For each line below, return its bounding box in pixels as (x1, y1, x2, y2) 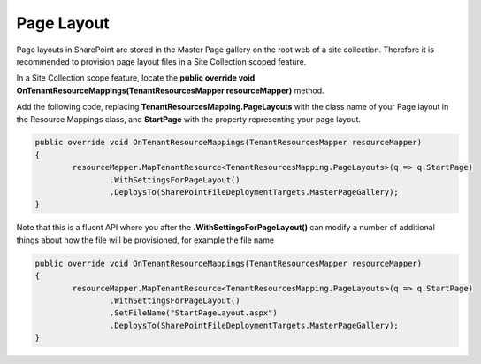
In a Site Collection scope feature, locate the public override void (16, 73, 256, 83)
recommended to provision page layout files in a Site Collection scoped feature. (16, 56, 307, 66)
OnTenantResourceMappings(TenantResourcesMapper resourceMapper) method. (16, 85, 324, 96)
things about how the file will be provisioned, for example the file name (16, 235, 274, 245)
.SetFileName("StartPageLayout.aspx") (109, 308, 278, 318)
